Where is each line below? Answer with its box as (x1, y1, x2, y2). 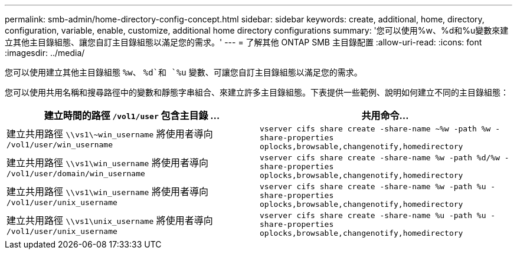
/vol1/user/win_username (6, 140, 113, 149)
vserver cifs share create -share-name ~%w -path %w (260, 124, 491, 133)
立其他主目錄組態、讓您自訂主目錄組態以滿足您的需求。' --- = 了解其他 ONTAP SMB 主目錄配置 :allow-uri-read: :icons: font (5, 37, 482, 47)
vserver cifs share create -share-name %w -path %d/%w (260, 153, 500, 162)
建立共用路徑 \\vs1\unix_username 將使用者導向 (6, 215, 213, 226)
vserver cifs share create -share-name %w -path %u (260, 182, 486, 191)
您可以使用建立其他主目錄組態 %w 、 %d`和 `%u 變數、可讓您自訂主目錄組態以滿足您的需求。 (5, 67, 362, 77)
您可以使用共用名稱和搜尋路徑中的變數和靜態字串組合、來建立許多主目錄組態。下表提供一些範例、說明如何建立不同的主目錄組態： (5, 87, 509, 97)
